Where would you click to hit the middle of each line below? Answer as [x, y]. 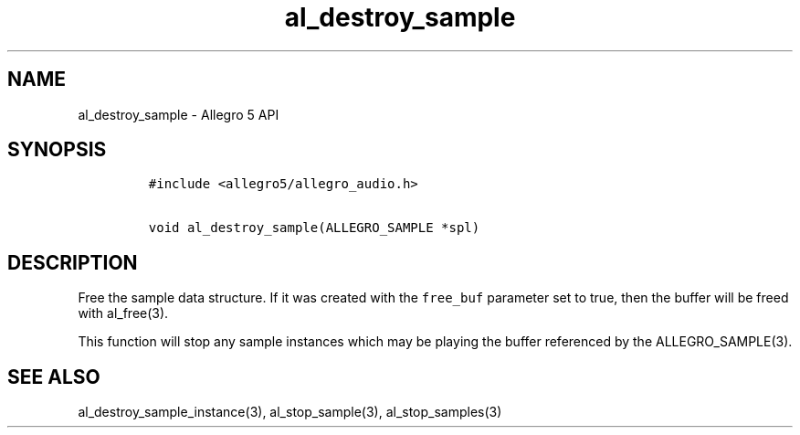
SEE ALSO [54, 377]
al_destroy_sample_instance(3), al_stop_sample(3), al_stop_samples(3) [290, 412]
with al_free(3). [123, 313]
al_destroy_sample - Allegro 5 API [179, 114]
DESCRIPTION [73, 262]
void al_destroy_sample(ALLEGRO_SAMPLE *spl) [314, 228]
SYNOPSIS [57, 150]
